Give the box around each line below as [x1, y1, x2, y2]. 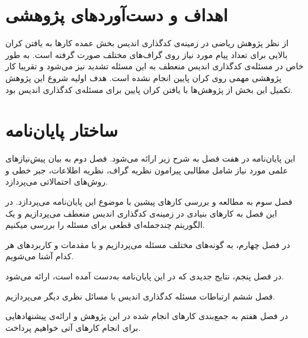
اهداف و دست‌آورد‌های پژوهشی [5, 2, 228, 27]
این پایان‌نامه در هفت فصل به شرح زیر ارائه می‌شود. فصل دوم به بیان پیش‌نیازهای [5, 152, 296, 165]
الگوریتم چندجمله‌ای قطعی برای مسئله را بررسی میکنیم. [5, 218, 205, 231]
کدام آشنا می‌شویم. [5, 250, 74, 262]
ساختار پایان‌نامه [5, 118, 118, 142]
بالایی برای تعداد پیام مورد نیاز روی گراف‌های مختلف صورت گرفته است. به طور [5, 48, 288, 60]
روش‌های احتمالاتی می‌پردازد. [5, 175, 108, 188]
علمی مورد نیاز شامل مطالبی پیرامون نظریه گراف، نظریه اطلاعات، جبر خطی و [5, 163, 288, 176]
